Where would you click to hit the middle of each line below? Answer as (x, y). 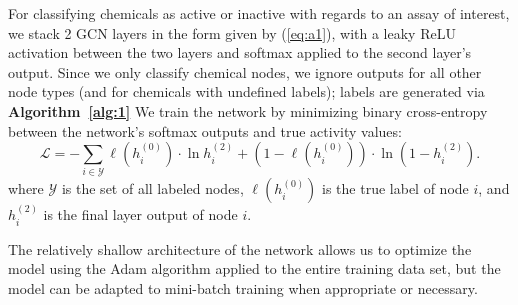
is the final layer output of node (140, 214)
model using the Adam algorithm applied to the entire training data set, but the (254, 268)
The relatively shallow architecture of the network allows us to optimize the (240, 248)
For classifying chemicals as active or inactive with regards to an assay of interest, (259, 13)
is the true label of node (395, 188)
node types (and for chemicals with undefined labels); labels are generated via (246, 91)
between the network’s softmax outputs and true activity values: (205, 130)
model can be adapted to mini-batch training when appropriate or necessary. (243, 287)
